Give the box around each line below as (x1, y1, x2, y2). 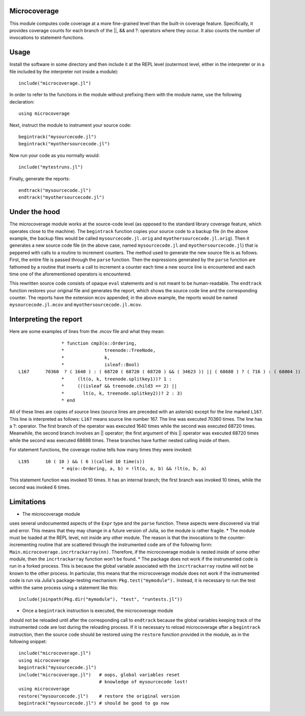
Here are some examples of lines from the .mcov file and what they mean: (9, 328, 165, 335)
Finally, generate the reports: (9, 175, 70, 182)
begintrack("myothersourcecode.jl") (18, 141, 110, 147)
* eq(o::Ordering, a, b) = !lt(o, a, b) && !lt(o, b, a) (61, 466, 207, 472)
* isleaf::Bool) (61, 362, 140, 367)
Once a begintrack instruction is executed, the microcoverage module (22, 607, 173, 614)
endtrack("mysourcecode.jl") (18, 187, 91, 193)
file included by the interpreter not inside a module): (9, 68, 119, 74)
